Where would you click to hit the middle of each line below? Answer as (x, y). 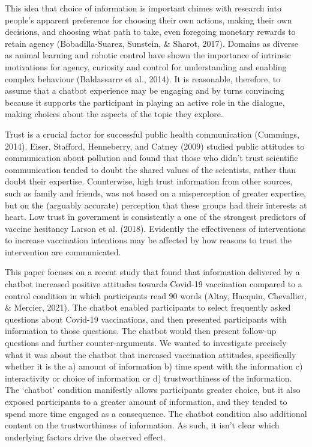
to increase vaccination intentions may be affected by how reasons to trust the (148, 240)
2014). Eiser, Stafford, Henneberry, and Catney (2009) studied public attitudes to (155, 146)
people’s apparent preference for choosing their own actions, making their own (148, 20)
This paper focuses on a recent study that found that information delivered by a (152, 272)
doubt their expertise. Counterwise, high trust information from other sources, (149, 181)
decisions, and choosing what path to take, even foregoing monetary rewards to (150, 32)
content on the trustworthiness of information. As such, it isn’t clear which (142, 425)
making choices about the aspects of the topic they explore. (114, 114)
